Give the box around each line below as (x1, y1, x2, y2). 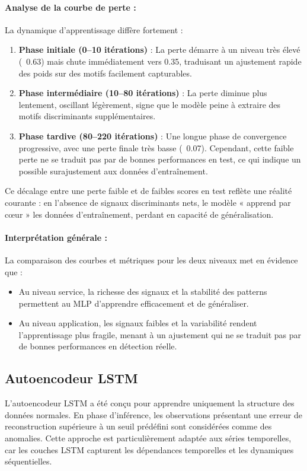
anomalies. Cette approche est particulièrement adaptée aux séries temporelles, (5, 432, 292, 444)
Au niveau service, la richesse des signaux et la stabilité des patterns (18, 285, 267, 298)
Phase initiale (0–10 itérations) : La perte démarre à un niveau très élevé (18, 43, 300, 56)
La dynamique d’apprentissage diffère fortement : (5, 23, 183, 36)
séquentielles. (5, 455, 52, 467)
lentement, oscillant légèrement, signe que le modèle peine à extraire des (18, 98, 281, 110)
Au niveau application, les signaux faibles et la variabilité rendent (18, 317, 257, 329)
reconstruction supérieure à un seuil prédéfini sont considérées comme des (5, 420, 272, 432)
